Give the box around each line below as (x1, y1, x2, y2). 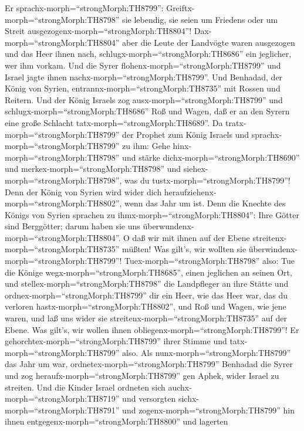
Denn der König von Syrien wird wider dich (5, 185, 162, 198)
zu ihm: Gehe (122, 140, 170, 152)
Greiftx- (166, 2, 195, 13)
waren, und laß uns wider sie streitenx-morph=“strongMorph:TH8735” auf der (5, 312, 287, 324)
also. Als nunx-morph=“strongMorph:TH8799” (122, 346, 291, 358)
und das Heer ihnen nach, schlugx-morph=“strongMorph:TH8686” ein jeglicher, (5, 47, 292, 60)
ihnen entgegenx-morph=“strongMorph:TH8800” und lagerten (5, 415, 228, 427)
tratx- (225, 116, 246, 128)
